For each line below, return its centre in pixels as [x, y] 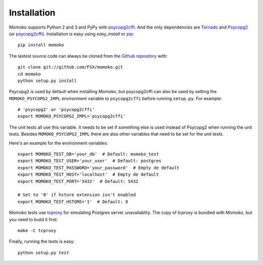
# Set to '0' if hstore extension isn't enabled [77, 195]
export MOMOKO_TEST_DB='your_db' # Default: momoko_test [88, 154]
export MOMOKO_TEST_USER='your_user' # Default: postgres [90, 161]
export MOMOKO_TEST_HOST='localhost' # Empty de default [88, 174]
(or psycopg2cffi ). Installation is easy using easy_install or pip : [72, 33]
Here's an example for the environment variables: [58, 143]
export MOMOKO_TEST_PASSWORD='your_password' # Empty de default [99, 168]
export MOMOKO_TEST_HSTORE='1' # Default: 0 [73, 202]
